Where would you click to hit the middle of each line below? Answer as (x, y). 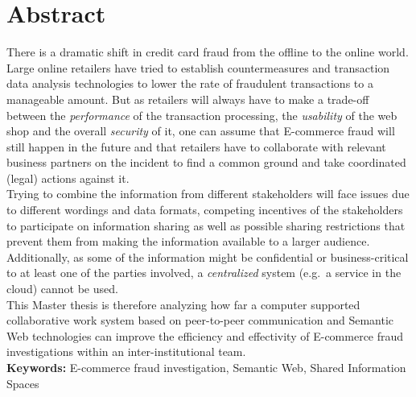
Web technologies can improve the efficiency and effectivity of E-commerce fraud (205, 335)
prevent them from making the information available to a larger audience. (188, 241)
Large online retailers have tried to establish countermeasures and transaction (198, 67)
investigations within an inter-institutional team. (126, 352)
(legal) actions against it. (68, 178)
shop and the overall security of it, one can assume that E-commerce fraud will (201, 131)
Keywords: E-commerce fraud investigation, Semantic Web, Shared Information (206, 367)
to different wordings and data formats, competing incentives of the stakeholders (205, 210)
